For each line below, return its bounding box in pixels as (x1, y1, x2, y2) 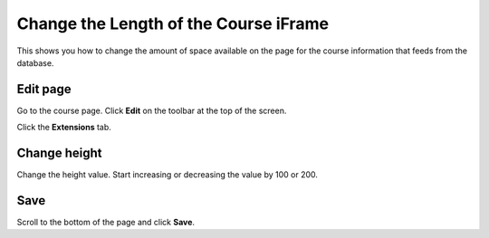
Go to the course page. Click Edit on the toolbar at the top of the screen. (16, 105, 287, 116)
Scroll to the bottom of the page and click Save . (16, 217, 195, 228)
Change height (16, 146, 102, 161)
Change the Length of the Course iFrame (16, 14, 330, 33)
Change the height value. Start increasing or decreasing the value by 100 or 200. (16, 169, 319, 180)
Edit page (16, 81, 72, 97)
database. (16, 57, 54, 68)
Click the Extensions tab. (16, 122, 112, 133)
